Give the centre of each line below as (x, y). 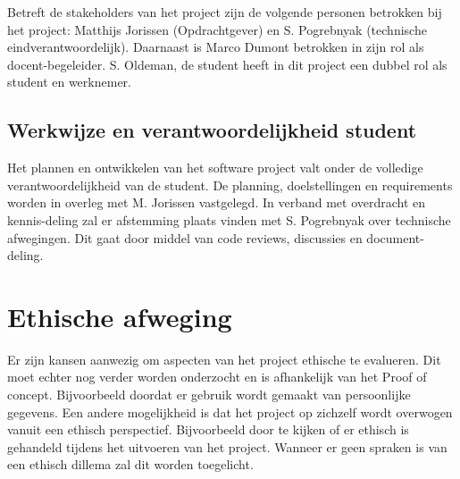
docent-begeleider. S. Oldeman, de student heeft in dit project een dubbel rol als (227, 64)
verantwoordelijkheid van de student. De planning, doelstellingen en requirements (230, 185)
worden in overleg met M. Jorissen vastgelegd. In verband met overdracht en (217, 202)
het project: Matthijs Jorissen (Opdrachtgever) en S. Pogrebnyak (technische (217, 29)
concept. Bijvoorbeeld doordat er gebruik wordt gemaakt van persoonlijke (209, 395)
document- (395, 237)
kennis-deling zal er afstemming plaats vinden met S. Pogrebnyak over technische (229, 219)
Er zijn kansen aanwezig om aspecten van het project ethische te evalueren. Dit (224, 359)
